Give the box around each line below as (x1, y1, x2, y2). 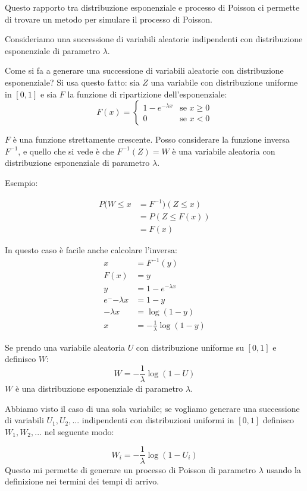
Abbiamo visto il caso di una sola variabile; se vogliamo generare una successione (5, 402, 300, 414)
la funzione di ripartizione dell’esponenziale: (67, 87, 227, 100)
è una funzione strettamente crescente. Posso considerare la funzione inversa (12, 133, 290, 146)
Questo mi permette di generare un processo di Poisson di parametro (5, 463, 256, 476)
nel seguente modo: (44, 425, 114, 438)
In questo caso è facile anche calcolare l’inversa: (5, 244, 177, 256)
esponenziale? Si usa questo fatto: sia (5, 75, 140, 88)
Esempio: (5, 176, 38, 188)
